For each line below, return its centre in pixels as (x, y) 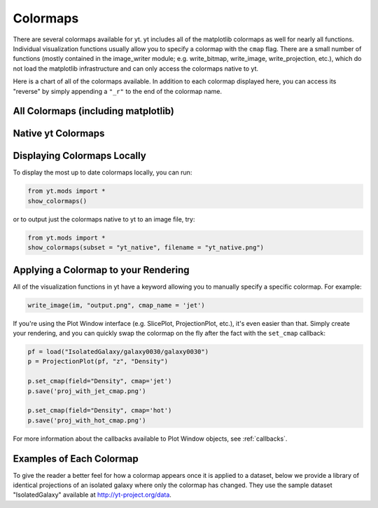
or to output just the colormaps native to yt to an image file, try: (104, 219)
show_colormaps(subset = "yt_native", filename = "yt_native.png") (146, 248)
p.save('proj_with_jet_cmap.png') (87, 391)
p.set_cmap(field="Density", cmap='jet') (100, 381)
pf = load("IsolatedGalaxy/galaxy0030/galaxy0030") (118, 352)
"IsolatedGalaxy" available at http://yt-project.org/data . (92, 495)
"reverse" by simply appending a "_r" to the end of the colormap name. (117, 91)
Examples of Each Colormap (76, 459)
